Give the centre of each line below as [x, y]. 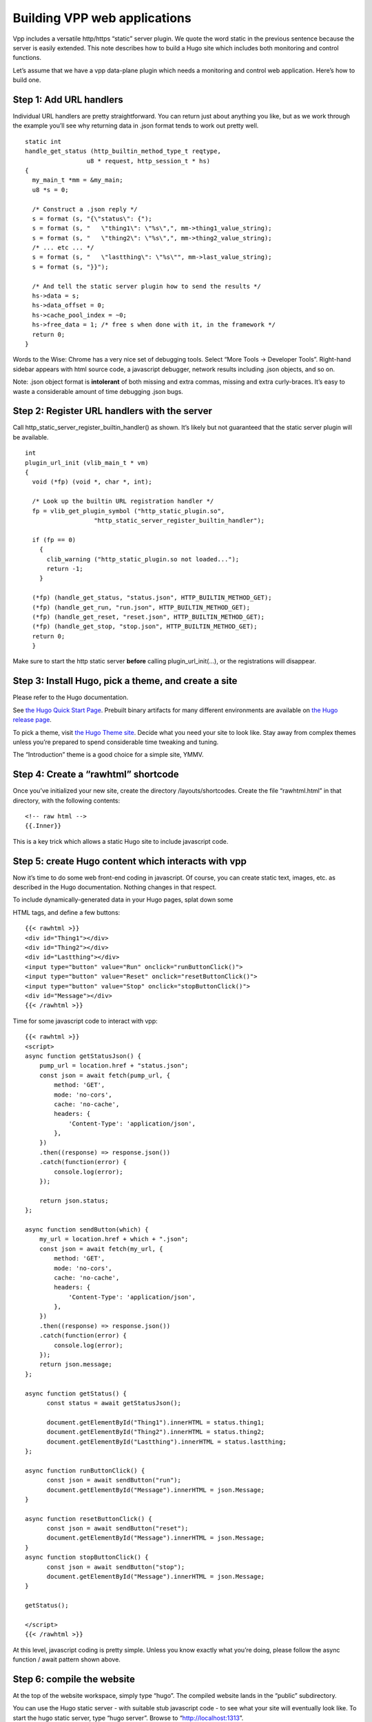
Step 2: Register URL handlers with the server [113, 411]
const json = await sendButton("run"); [114, 1480]
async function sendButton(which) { [87, 1229]
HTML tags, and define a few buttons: [66, 912]
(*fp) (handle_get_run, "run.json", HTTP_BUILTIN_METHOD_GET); [141, 607]
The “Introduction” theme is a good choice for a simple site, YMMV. [108, 755]
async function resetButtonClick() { [89, 1518]
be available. [31, 437]
